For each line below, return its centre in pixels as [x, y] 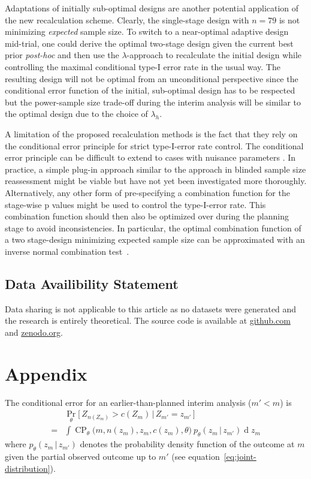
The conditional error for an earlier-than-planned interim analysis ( [128, 402]
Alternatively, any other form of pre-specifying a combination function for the [147, 192]
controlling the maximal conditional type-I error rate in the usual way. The [143, 66]
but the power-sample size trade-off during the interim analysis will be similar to [153, 102]
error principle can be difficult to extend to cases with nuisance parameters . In [150, 157]
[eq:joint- [240, 457]
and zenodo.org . [34, 332]
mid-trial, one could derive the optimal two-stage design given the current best [149, 43]
